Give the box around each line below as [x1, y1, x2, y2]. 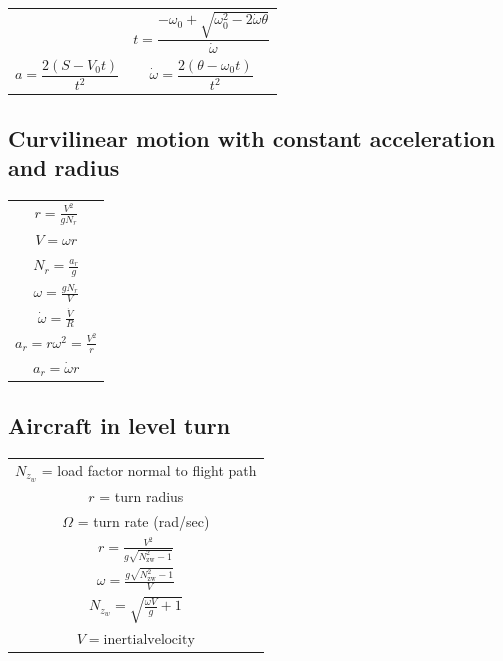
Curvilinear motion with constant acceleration [8, 122, 496, 153]
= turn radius [99, 485, 184, 506]
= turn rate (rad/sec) [77, 510, 210, 531]
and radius [8, 152, 120, 183]
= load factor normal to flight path [41, 459, 257, 480]
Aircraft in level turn [8, 410, 231, 441]
